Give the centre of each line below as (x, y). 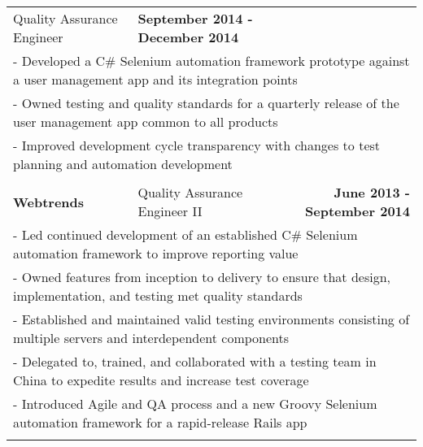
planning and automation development (123, 164)
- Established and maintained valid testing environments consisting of (211, 319)
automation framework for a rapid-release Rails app (160, 422)
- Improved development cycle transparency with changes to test (197, 145)
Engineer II (170, 211)
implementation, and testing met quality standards (158, 295)
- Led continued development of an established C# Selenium (185, 234)
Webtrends (49, 202)
